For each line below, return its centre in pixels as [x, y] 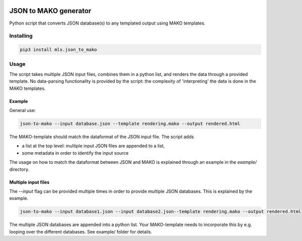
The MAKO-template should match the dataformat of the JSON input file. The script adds [102, 137]
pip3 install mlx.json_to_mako [59, 50]
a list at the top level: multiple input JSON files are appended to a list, [93, 146]
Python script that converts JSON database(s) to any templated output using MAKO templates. [107, 23]
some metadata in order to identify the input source [75, 153]
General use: [23, 110]
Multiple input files [29, 182]
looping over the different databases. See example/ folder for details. [81, 231]
